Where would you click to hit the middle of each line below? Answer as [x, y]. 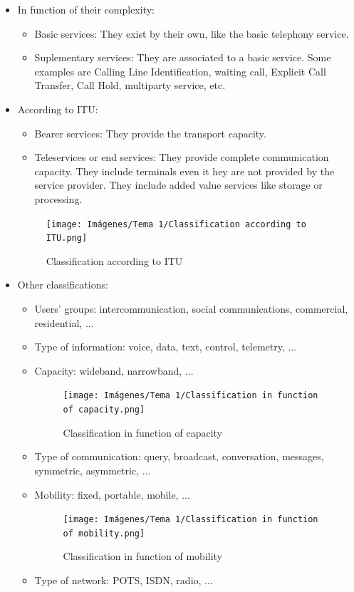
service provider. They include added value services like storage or [178, 185]
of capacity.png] [104, 410]
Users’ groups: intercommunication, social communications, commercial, [191, 309]
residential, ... [64, 322]
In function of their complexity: [86, 9]
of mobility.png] [104, 533]
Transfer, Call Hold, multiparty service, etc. [130, 85]
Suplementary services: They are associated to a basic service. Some [183, 57]
